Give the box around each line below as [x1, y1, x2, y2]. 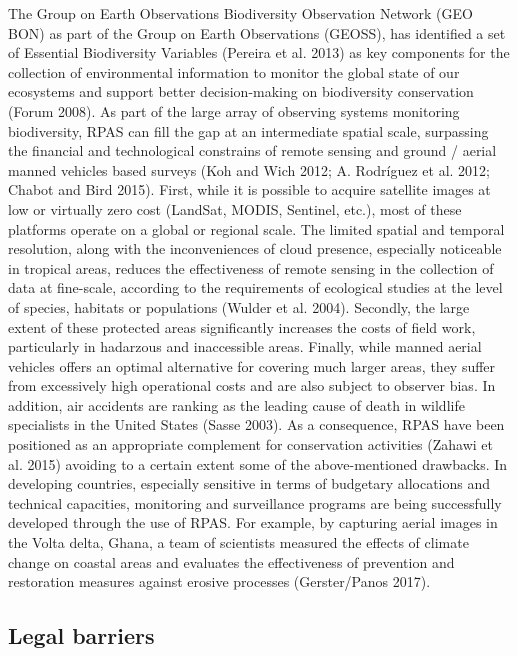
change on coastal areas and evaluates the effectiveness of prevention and [8, 551, 455, 572]
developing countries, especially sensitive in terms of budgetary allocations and [8, 473, 491, 494]
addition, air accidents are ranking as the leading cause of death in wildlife [8, 394, 465, 415]
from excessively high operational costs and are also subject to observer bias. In [8, 375, 496, 396]
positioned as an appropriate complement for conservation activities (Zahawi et [8, 434, 494, 455]
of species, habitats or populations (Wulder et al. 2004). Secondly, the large [8, 296, 470, 317]
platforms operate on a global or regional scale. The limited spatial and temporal [8, 218, 505, 239]
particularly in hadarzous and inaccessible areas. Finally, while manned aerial [8, 336, 482, 357]
